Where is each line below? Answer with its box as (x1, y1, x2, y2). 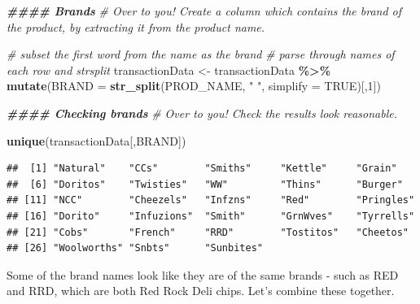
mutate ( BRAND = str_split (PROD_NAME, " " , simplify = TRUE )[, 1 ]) (7, 77, 381, 94)
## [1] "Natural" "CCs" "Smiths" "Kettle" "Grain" (7, 163, 397, 175)
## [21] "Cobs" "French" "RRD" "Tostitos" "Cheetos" (7, 226, 409, 238)
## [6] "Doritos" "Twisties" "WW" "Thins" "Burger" (7, 178, 403, 190)
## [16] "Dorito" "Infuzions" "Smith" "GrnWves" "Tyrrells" (7, 210, 415, 222)
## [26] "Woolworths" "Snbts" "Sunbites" (7, 242, 263, 254)
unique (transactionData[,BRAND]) (7, 132, 186, 149)
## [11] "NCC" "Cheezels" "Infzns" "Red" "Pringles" (7, 194, 415, 206)
